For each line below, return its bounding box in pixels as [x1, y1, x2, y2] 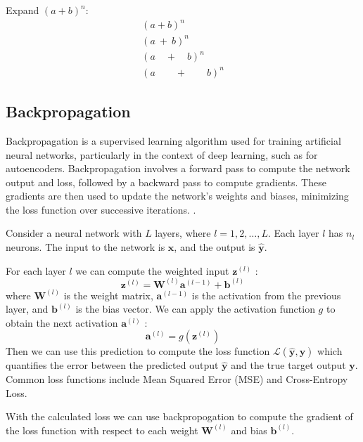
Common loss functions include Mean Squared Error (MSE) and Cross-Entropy [6, 372, 348, 386]
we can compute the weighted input [75, 263, 229, 278]
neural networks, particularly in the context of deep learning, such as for [6, 147, 318, 162]
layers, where [155, 226, 211, 240]
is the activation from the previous [191, 287, 341, 302]
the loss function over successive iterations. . [6, 202, 196, 216]
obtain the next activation [6, 315, 118, 330]
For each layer [6, 263, 66, 278]
